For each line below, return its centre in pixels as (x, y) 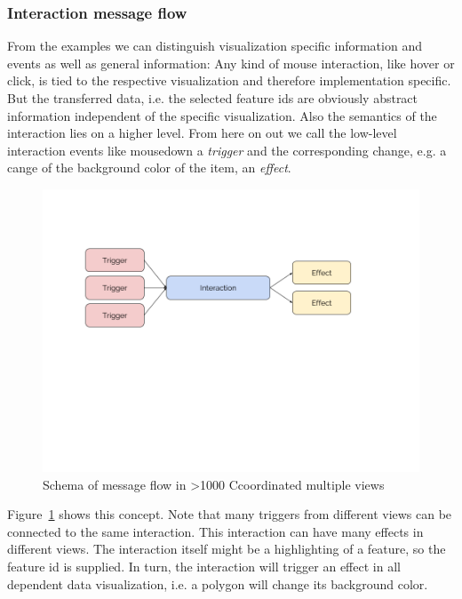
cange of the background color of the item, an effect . (149, 168)
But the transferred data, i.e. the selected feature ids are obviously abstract (213, 98)
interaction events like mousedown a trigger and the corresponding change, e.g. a (227, 150)
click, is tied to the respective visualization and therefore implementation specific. (229, 80)
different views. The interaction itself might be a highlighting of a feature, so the (227, 549)
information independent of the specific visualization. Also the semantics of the (222, 115)
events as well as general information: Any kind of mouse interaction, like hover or (231, 63)
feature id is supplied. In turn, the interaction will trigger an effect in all (204, 566)
